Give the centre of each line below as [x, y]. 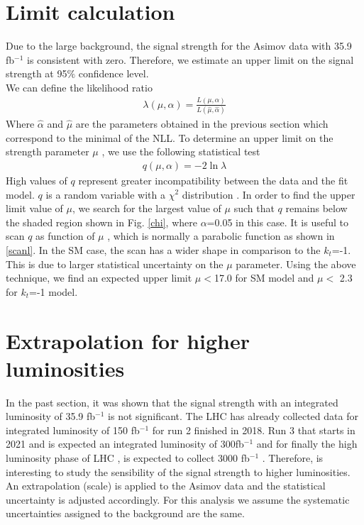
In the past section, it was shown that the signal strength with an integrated [172, 402]
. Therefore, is [293, 458]
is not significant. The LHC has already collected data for [233, 416]
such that [254, 208]
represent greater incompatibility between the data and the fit [213, 180]
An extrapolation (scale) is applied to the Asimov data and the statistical [166, 486]
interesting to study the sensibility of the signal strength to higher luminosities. [178, 471]
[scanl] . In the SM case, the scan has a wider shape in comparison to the [163, 249]
